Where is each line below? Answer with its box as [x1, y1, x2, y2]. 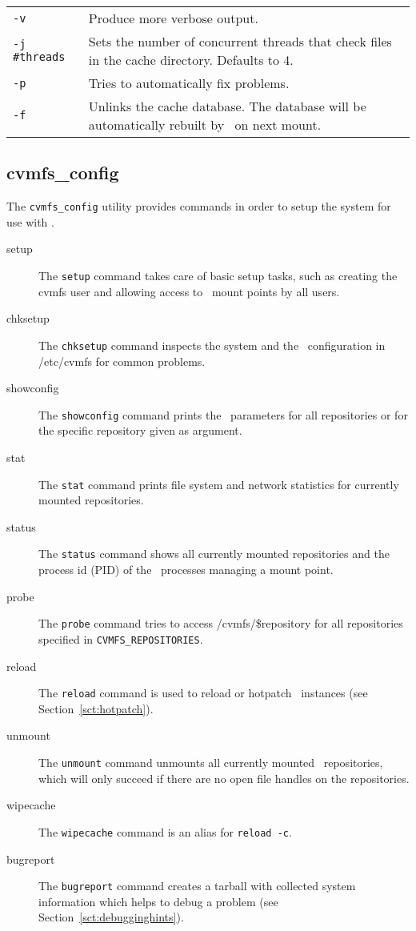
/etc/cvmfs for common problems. [38, 352, 206, 369]
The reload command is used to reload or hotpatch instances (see [38, 684, 368, 701]
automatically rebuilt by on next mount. [88, 115, 322, 134]
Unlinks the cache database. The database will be [88, 97, 366, 115]
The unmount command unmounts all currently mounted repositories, [38, 754, 383, 771]
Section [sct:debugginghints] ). [38, 909, 184, 925]
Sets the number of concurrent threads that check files [88, 32, 392, 50]
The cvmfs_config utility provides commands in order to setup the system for [6, 198, 391, 215]
